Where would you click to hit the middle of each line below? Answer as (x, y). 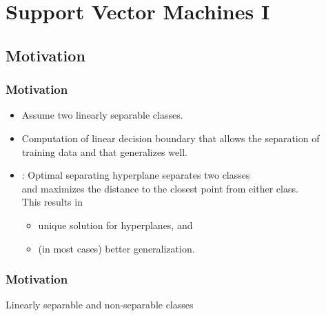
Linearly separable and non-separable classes (100, 305)
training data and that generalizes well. (104, 151)
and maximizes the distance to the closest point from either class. (160, 188)
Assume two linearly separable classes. (102, 115)
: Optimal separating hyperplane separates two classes (136, 175)
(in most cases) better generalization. (116, 248)
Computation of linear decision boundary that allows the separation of (171, 138)
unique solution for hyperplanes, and (115, 225)
